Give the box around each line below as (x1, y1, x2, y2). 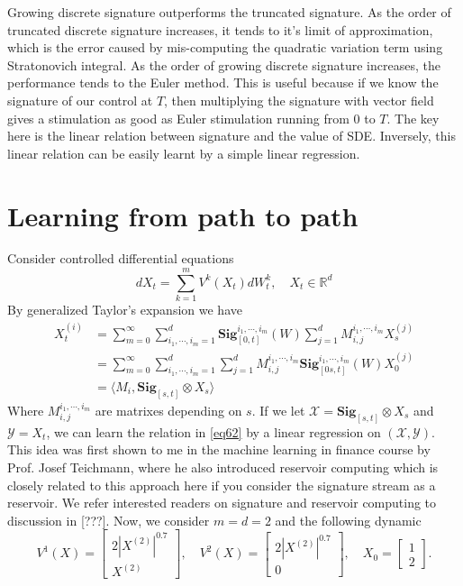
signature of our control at (7, 90, 153, 109)
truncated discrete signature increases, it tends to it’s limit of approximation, (7, 20, 433, 39)
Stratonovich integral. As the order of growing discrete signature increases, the (7, 55, 440, 74)
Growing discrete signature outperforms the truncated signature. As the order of (7, 3, 451, 21)
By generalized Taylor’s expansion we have (7, 300, 242, 319)
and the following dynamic (275, 510, 422, 529)
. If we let (251, 400, 305, 419)
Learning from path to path (7, 197, 359, 233)
